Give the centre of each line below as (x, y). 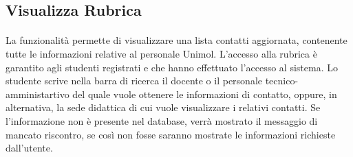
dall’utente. (29, 148)
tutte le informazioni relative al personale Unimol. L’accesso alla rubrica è (161, 53)
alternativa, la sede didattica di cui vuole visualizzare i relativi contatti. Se (163, 107)
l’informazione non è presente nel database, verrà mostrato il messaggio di (162, 120)
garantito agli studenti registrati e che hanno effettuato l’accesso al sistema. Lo (172, 67)
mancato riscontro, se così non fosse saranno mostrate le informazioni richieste (171, 134)
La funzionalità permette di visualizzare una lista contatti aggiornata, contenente (176, 40)
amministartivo (38, 94)
